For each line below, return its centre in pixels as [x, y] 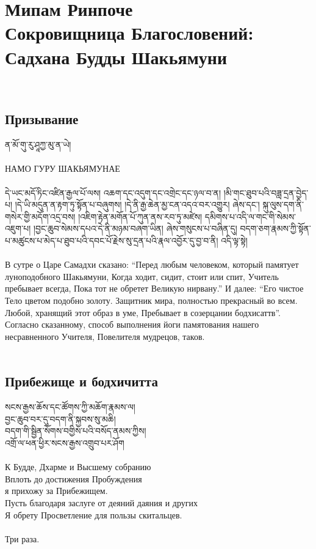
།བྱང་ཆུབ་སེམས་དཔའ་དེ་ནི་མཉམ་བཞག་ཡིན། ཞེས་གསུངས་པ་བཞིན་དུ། [135, 228]
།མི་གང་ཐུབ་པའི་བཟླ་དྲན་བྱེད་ [266, 192]
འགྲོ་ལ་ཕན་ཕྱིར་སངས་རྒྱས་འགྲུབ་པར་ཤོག [65, 442]
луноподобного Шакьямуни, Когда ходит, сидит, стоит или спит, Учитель [142, 276]
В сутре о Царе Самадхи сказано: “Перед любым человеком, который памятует [152, 264]
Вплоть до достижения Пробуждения [74, 478]
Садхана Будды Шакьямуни [116, 57]
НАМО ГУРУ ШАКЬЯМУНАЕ [63, 168]
